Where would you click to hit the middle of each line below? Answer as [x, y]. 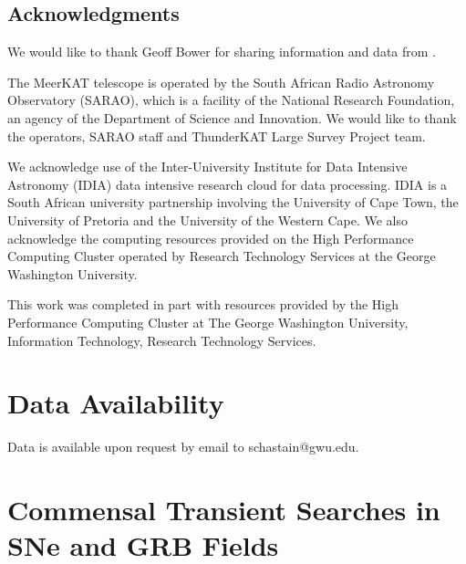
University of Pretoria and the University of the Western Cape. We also [207, 219]
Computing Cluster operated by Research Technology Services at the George [222, 256]
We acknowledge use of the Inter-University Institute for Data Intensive [207, 167]
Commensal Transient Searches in [224, 510]
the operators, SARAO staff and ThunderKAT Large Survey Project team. [217, 136]
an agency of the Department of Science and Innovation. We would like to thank [232, 117]
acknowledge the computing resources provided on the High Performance [211, 238]
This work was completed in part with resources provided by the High [203, 304]
